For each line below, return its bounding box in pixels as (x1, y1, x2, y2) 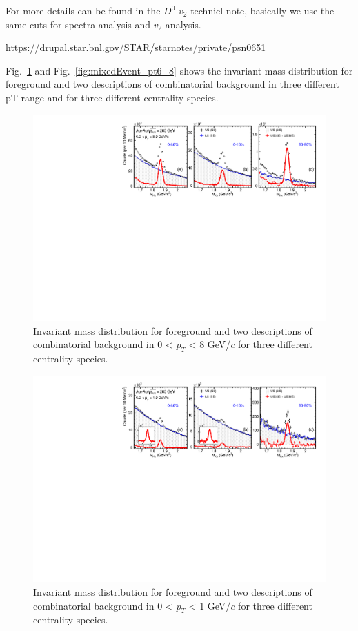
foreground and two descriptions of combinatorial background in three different (6, 77, 339, 91)
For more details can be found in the (6, 3, 161, 17)
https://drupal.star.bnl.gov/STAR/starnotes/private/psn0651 (6, 40, 266, 55)
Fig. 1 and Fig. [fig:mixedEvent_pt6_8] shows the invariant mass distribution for (6, 63, 353, 77)
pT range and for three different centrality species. (6, 90, 219, 104)
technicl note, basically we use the (190, 3, 335, 17)
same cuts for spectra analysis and (6, 17, 151, 31)
